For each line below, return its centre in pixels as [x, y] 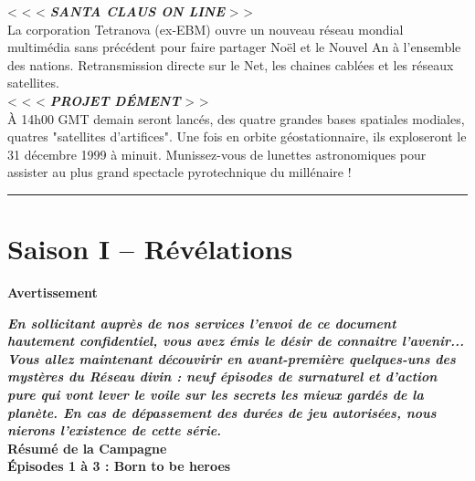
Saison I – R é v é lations [150, 249]
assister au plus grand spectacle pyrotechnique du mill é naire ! [179, 172]
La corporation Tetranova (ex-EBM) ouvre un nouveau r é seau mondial [206, 29]
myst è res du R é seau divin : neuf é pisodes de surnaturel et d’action [222, 376]
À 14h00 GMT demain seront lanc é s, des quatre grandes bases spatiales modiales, [236, 118]
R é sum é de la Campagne [87, 448]
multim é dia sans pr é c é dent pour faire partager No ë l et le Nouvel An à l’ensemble [234, 47]
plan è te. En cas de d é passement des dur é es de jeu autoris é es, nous [222, 412]
